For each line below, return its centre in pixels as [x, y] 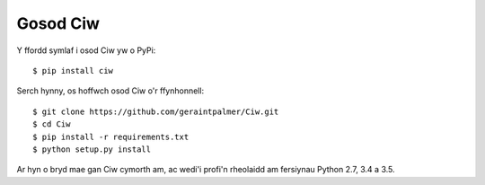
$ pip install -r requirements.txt [111, 137]
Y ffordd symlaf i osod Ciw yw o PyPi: [86, 50]
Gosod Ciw [58, 23]
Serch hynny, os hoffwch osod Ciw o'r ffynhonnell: [110, 91]
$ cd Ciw [52, 124]
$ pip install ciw [73, 70]
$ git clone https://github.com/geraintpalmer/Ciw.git [156, 111]
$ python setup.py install [92, 149]
